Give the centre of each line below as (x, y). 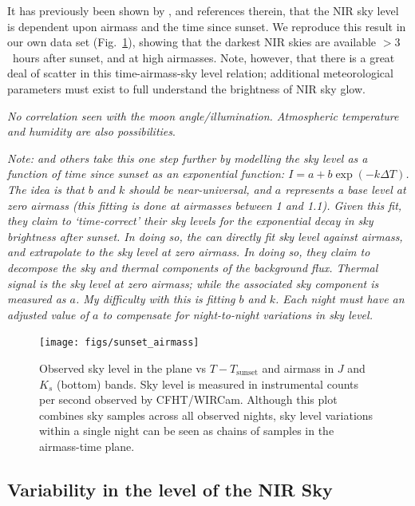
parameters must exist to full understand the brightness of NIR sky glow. (186, 88)
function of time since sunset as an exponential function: (146, 174)
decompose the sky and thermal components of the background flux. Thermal (193, 267)
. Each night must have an (340, 299)
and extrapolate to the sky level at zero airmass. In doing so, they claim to (189, 252)
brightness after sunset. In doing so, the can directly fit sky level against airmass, (205, 236)
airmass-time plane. (87, 446)
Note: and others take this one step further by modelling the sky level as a (188, 158)
